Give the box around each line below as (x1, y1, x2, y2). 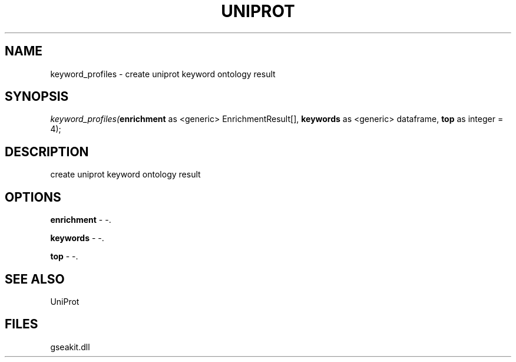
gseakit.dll (50, 341, 90, 352)
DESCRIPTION (5, 144, 89, 159)
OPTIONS (5, 189, 61, 205)
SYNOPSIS (5, 89, 69, 104)
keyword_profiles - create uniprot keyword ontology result (50, 68, 276, 79)
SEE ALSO (5, 271, 65, 287)
